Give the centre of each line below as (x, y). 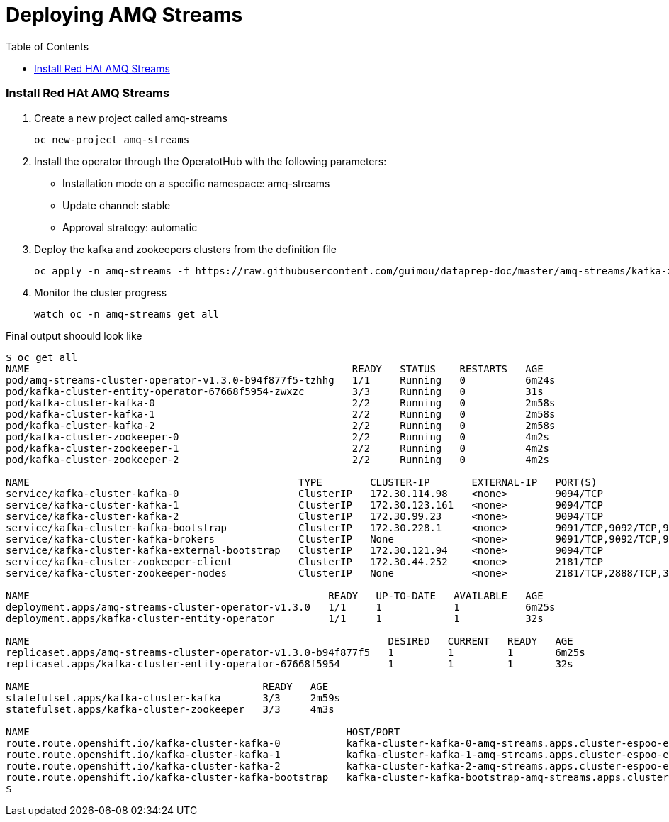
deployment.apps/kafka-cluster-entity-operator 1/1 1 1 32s (275, 618)
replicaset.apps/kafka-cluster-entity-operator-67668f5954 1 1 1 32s (289, 663)
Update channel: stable (117, 205)
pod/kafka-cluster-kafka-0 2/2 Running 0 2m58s (281, 402)
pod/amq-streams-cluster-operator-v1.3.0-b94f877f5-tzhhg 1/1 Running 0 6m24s (281, 380)
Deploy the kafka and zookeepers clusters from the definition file (186, 249)
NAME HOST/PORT (203, 732)
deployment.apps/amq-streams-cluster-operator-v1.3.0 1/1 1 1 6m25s (281, 607)
